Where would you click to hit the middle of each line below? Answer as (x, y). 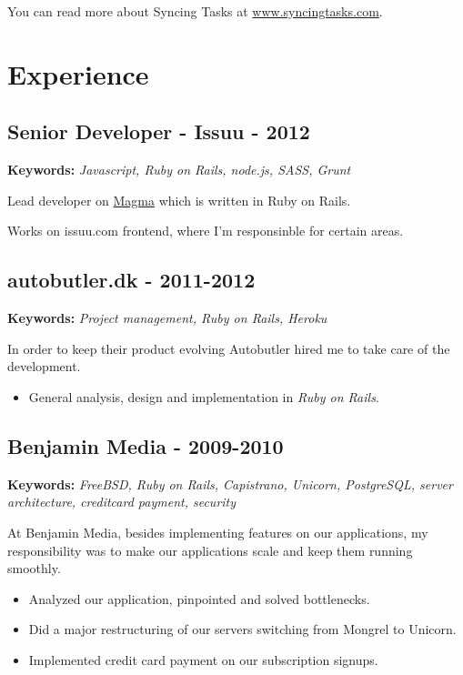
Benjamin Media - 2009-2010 (146, 445)
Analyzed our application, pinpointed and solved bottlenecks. (199, 598)
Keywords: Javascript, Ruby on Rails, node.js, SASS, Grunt (179, 170)
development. (44, 366)
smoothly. (34, 568)
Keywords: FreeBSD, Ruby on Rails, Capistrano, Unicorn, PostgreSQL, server (230, 484)
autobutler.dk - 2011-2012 (131, 280)
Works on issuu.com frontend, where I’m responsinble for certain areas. (206, 231)
